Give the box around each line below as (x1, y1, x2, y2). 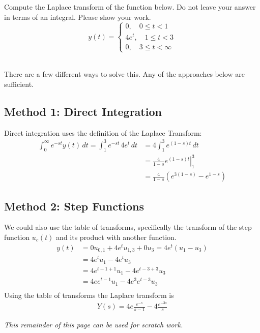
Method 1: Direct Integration (4, 104, 162, 119)
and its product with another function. (56, 231, 177, 242)
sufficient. (4, 79, 34, 89)
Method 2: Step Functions (4, 198, 145, 214)
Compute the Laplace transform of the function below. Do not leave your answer (4, 2, 256, 12)
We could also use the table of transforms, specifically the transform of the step (4, 222, 252, 232)
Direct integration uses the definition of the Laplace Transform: (4, 127, 202, 138)
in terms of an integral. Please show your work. (4, 11, 151, 22)
